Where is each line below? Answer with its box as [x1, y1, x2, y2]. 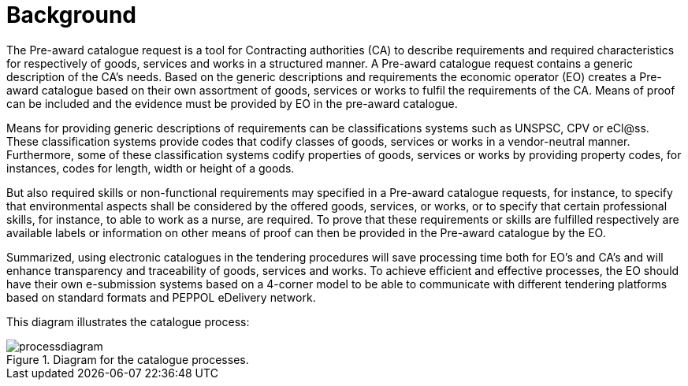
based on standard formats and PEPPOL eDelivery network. [6, 290, 316, 304]
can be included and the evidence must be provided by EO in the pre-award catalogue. [6, 96, 458, 110]
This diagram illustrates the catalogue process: [6, 314, 250, 328]
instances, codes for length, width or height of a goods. [6, 161, 295, 175]
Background [6, 2, 136, 28]
